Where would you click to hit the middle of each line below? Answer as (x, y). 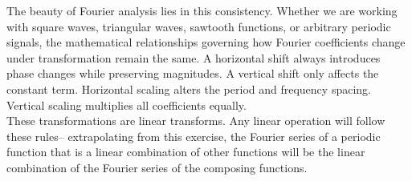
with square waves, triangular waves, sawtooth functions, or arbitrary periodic (199, 26)
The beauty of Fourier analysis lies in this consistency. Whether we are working (202, 10)
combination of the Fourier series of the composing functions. (157, 167)
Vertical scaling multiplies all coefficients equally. (126, 105)
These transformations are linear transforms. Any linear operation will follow (196, 121)
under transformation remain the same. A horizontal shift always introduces (194, 57)
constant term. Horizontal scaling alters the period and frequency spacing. (189, 88)
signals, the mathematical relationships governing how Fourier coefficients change (206, 42)
